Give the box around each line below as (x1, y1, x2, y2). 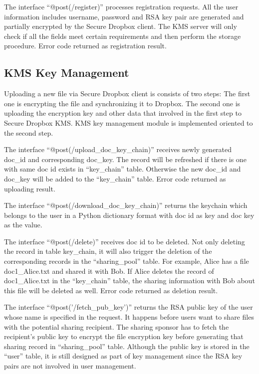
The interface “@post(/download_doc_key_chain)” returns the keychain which (4, 200, 248, 210)
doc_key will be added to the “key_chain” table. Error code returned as (4, 173, 226, 184)
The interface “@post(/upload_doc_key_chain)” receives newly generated (4, 144, 232, 155)
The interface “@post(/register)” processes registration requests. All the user (4, 1, 239, 11)
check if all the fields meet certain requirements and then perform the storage (4, 30, 241, 41)
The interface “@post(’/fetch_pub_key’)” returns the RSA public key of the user (4, 302, 253, 312)
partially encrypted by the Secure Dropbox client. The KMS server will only (4, 21, 237, 31)
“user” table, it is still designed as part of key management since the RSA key (4, 351, 243, 361)
